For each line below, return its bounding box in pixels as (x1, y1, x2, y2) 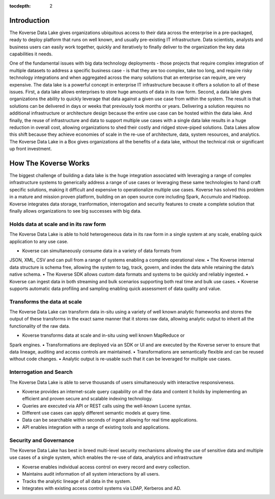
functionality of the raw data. (9, 323, 70, 329)
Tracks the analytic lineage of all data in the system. (22, 478, 131, 484)
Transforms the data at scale (9, 298, 82, 305)
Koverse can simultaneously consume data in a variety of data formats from (22, 247, 181, 254)
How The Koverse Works (9, 159, 90, 167)
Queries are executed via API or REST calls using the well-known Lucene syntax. (22, 402, 192, 409)
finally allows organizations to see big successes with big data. (9, 208, 142, 214)
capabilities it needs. (9, 51, 53, 57)
